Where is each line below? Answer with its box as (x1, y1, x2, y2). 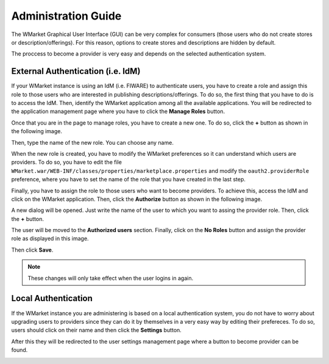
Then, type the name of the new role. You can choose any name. (11, 139, 174, 146)
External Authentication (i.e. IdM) (11, 66, 141, 76)
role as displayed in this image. (11, 235, 89, 242)
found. (11, 346, 28, 354)
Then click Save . (11, 246, 54, 253)
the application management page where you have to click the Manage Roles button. (11, 107, 225, 115)
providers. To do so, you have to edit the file (11, 159, 122, 166)
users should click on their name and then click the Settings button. (11, 327, 182, 334)
